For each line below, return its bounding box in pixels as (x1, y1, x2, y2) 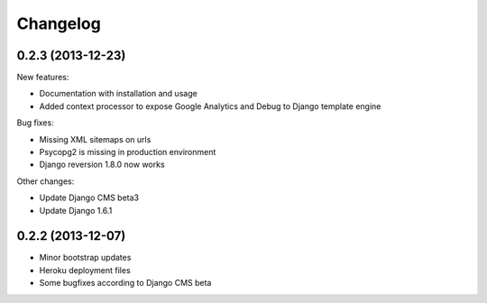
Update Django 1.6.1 (39, 205, 113, 216)
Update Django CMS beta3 (39, 192, 140, 203)
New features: (16, 72, 69, 83)
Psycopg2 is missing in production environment (39, 147, 216, 158)
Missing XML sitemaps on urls (39, 133, 152, 144)
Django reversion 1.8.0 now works (39, 159, 166, 170)
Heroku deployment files (39, 264, 131, 275)
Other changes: (16, 176, 75, 187)
